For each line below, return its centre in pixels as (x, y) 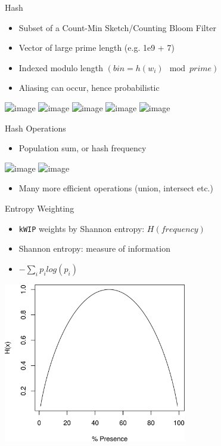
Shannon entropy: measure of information (94, 248)
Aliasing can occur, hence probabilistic (89, 88)
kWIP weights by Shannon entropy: (82, 228)
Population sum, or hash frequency (83, 148)
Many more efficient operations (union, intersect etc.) (116, 188)
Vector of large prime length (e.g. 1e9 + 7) (97, 48)
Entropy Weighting (40, 208)
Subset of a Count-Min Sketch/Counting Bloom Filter (117, 27)
